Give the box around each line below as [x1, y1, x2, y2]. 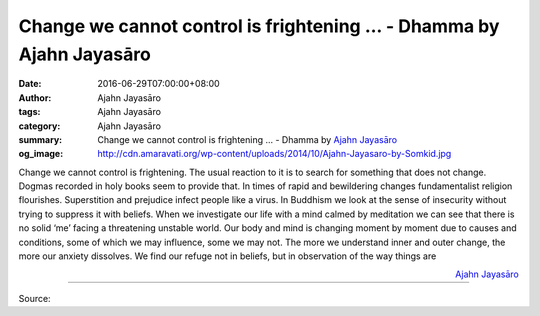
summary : [18, 133, 63, 145]
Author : [18, 91, 52, 104]
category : [18, 120, 61, 132]
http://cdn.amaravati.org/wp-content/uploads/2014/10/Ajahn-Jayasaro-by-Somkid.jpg [97, 148, 452, 160]
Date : [18, 78, 42, 90]
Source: [18, 292, 51, 304]
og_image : [18, 148, 64, 160]
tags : [18, 106, 41, 118]
